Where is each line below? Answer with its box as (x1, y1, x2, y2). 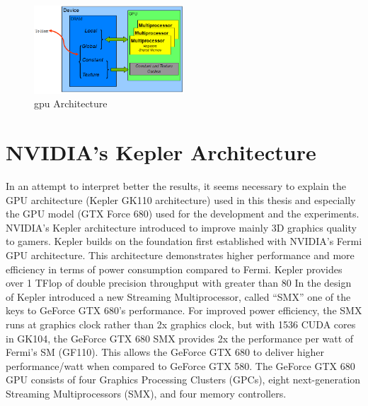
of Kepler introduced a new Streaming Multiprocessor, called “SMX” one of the (6, 289, 351, 304)
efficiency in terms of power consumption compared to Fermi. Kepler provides (6, 261, 343, 276)
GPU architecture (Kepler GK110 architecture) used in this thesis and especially (6, 192, 356, 207)
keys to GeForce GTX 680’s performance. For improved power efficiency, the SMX (6, 303, 362, 318)
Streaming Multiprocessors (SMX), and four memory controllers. (6, 386, 287, 400)
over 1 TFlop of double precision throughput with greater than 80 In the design (6, 275, 352, 290)
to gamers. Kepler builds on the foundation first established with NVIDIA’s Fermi (6, 234, 362, 249)
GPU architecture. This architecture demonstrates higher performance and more (6, 248, 355, 262)
